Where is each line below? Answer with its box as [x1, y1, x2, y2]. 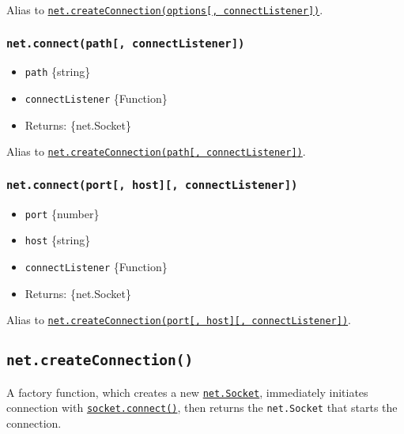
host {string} [25, 232, 91, 248]
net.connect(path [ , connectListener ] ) [6, 36, 245, 50]
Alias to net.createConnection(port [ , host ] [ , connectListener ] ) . [6, 311, 351, 328]
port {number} [25, 205, 100, 221]
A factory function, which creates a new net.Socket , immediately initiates [6, 383, 368, 400]
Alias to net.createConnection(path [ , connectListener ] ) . [6, 143, 306, 160]
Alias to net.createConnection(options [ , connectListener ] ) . [6, 2, 323, 17]
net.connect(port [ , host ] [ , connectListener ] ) [6, 178, 298, 191]
